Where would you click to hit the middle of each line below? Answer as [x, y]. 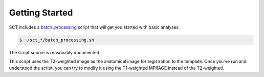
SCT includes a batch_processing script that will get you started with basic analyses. [94, 27]
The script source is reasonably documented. [55, 52]
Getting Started [41, 13]
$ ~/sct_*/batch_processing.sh [57, 40]
